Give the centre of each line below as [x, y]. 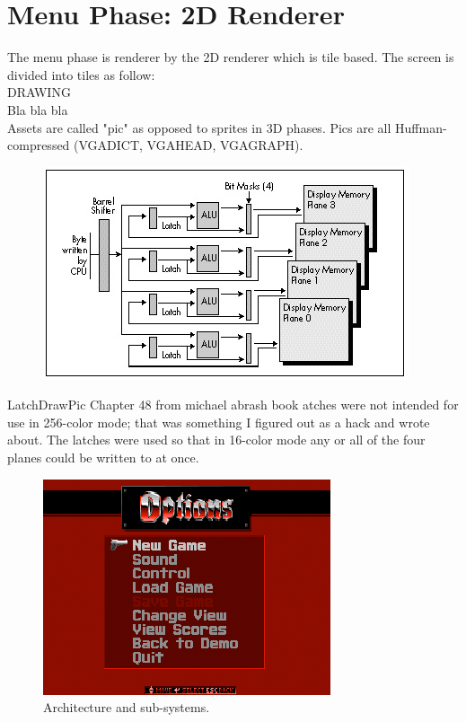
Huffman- [421, 127]
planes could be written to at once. [103, 458]
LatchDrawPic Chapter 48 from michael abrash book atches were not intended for [233, 405]
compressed [39, 145]
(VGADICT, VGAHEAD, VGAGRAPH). [189, 145]
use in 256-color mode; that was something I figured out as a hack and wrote [219, 422]
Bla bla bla [38, 109]
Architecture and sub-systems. [127, 707]
